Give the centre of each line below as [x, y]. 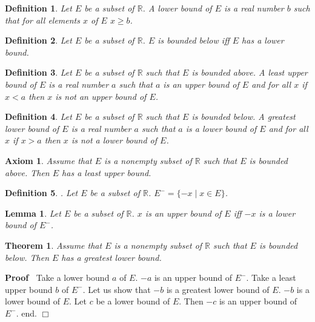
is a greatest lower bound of [218, 289]
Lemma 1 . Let [33, 213]
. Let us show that [117, 289]
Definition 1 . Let [38, 8]
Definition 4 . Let [38, 117]
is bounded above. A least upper [250, 72]
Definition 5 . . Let [41, 193]
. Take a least [271, 278]
